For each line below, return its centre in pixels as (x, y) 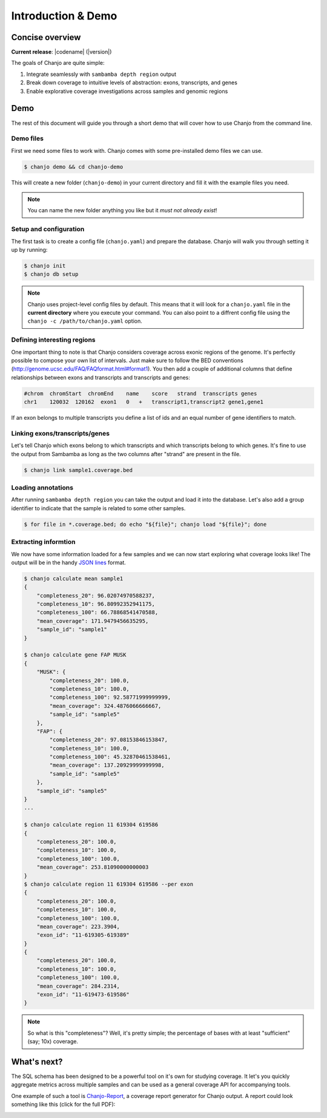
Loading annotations (42, 488)
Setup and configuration (48, 229)
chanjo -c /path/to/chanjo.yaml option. (85, 321)
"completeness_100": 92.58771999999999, (110, 697)
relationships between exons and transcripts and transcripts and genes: (101, 377)
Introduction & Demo (64, 16)
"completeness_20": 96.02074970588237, (96, 595)
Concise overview (46, 37)
